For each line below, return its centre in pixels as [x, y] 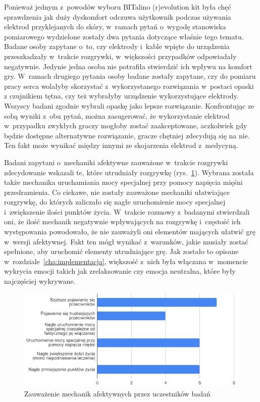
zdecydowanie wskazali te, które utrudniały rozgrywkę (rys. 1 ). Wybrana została [129, 172]
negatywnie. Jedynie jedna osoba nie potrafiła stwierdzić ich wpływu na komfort [128, 66]
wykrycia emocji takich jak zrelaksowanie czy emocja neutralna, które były [120, 271]
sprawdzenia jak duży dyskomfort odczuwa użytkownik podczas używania [118, 16]
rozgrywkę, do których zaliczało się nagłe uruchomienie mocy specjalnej [115, 202]
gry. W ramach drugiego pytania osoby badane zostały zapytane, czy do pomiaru [130, 76]
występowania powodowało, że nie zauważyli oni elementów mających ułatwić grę [130, 232]
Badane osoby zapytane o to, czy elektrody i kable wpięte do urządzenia [117, 46]
